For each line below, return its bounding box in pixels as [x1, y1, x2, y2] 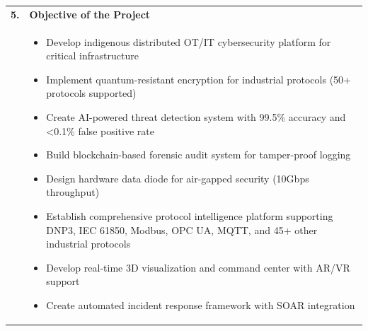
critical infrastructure [46, 48, 139, 63]
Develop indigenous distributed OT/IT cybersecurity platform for [46, 34, 331, 49]
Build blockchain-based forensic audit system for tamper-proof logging [46, 147, 351, 162]
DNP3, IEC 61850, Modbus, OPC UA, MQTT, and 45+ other [46, 222, 318, 237]
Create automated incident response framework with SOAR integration [46, 297, 355, 312]
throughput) [46, 185, 100, 199]
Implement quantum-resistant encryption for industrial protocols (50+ [46, 71, 351, 86]
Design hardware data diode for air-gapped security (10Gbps [46, 170, 309, 185]
